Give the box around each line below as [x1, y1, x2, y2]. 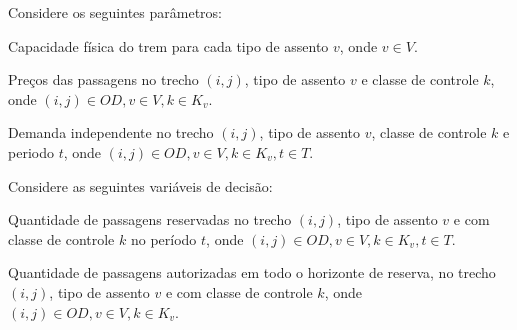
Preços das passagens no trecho [8, 69, 199, 90]
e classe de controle [361, 69, 479, 90]
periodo [8, 141, 54, 162]
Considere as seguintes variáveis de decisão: [8, 175, 273, 196]
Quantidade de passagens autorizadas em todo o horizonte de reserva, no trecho [8, 262, 496, 283]
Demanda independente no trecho [8, 122, 214, 143]
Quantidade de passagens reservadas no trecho [8, 209, 292, 230]
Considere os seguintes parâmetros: [8, 2, 222, 22]
